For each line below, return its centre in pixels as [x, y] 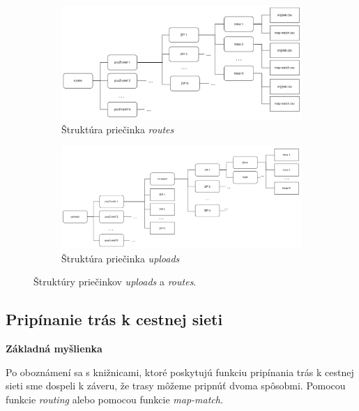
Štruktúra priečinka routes [118, 129]
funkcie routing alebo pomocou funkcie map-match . [114, 399]
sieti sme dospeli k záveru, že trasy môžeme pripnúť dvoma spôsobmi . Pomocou [176, 386]
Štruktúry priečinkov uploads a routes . [115, 282]
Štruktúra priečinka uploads [121, 258]
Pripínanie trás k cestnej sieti [114, 319]
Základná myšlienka [54, 349]
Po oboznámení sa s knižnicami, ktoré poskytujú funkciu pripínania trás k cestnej [180, 372]
